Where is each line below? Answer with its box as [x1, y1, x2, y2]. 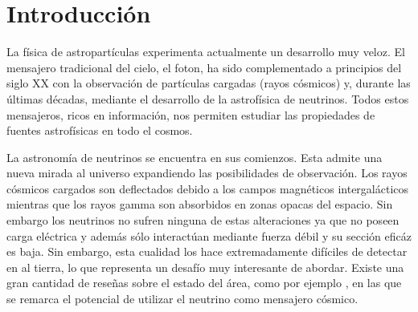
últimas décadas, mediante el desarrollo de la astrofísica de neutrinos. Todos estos [6, 90, 409, 107]
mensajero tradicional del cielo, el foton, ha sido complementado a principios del [6, 59, 402, 75]
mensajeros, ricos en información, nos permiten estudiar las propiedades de [6, 106, 375, 123]
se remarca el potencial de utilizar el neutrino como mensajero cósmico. [6, 290, 359, 307]
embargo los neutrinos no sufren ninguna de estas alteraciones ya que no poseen [6, 212, 400, 229]
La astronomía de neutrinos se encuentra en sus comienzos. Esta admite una [6, 148, 383, 165]
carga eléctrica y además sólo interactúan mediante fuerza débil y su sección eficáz [6, 227, 412, 244]
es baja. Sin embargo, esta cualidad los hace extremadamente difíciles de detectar [6, 243, 408, 260]
